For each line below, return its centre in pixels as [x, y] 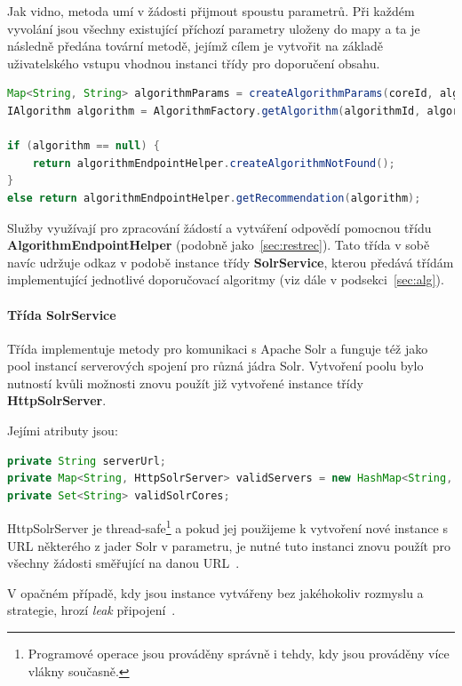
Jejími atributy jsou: [63, 431]
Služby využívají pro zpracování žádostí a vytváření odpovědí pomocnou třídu [219, 227]
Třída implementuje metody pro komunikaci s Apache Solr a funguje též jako [218, 348]
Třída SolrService [62, 314]
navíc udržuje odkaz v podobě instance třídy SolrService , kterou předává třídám [231, 262]
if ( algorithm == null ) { [84, 146]
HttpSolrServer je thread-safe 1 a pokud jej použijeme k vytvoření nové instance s [227, 527]
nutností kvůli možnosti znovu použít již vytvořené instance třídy [185, 383]
